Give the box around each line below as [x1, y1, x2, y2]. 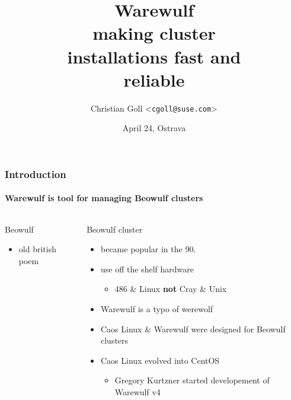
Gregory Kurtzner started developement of [114, 374, 270, 386]
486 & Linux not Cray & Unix [114, 282, 227, 295]
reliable [123, 67, 185, 91]
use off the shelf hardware [101, 262, 194, 275]
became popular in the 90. [101, 243, 196, 255]
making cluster [92, 21, 216, 45]
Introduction [5, 166, 66, 181]
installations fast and [67, 44, 241, 68]
